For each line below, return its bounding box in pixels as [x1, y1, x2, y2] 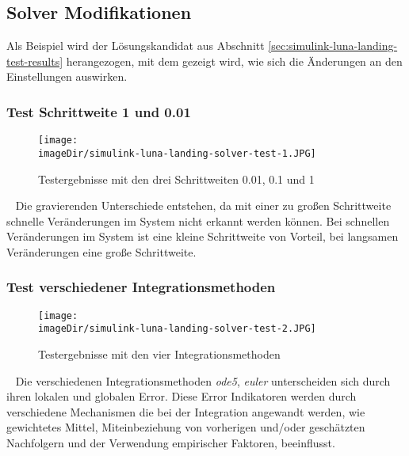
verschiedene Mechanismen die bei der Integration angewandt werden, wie [6, 403, 365, 420]
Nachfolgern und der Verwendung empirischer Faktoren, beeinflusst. [6, 434, 335, 450]
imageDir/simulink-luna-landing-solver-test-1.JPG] [38, 147, 316, 159]
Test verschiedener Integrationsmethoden [6, 277, 276, 297]
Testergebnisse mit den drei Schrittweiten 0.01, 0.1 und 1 [38, 170, 315, 187]
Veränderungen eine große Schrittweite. [6, 243, 197, 260]
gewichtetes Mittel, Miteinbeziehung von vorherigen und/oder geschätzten [6, 419, 365, 435]
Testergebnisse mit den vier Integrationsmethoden [38, 346, 281, 363]
